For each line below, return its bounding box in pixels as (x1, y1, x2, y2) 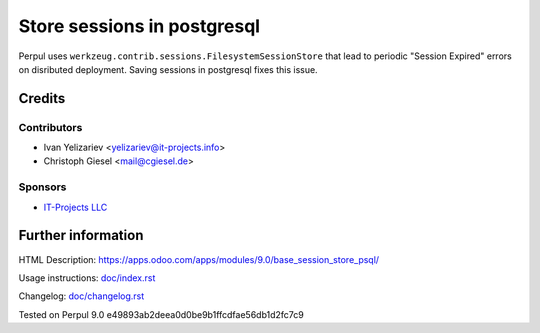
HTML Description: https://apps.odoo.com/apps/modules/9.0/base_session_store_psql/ (18, 253, 380, 265)
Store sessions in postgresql (18, 15, 260, 37)
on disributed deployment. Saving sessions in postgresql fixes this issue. (18, 63, 319, 75)
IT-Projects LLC (43, 201, 108, 213)
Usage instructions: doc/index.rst (18, 271, 156, 284)
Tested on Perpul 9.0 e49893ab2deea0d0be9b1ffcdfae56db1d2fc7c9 (18, 308, 304, 320)
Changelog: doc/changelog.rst (18, 290, 145, 302)
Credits (18, 90, 66, 107)
